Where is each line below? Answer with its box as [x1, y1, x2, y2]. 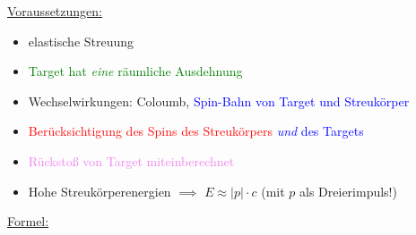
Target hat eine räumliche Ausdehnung [28, 62, 243, 80]
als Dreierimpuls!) [299, 181, 397, 200]
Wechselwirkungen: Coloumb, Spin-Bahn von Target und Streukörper [28, 91, 410, 110]
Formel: [7, 212, 49, 231]
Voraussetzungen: [7, 2, 102, 20]
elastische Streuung [28, 31, 134, 50]
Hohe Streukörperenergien [28, 181, 171, 200]
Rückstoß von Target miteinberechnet [28, 151, 235, 170]
